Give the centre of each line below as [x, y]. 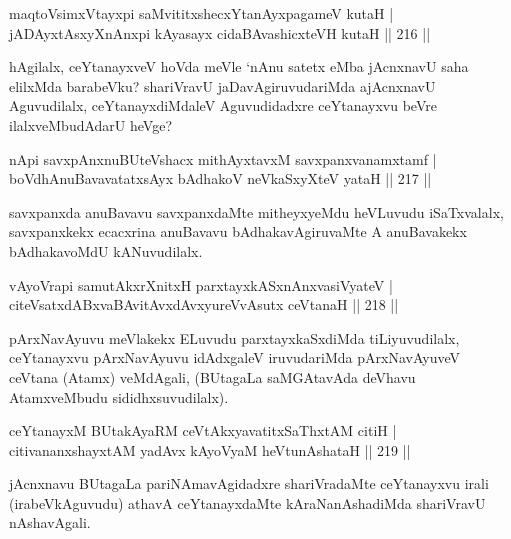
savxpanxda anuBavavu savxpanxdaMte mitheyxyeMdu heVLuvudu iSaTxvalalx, [256, 211]
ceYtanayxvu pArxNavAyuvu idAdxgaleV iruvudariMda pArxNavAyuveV [234, 357]
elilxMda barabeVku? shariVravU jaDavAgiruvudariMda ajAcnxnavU [222, 85]
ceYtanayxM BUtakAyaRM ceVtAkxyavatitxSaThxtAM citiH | [203, 430]
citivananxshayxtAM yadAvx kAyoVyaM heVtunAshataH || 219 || [210, 449]
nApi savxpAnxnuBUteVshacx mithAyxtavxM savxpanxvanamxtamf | [223, 158]
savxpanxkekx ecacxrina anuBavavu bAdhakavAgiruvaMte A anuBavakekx [238, 231]
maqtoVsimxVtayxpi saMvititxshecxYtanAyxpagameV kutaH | [201, 13]
